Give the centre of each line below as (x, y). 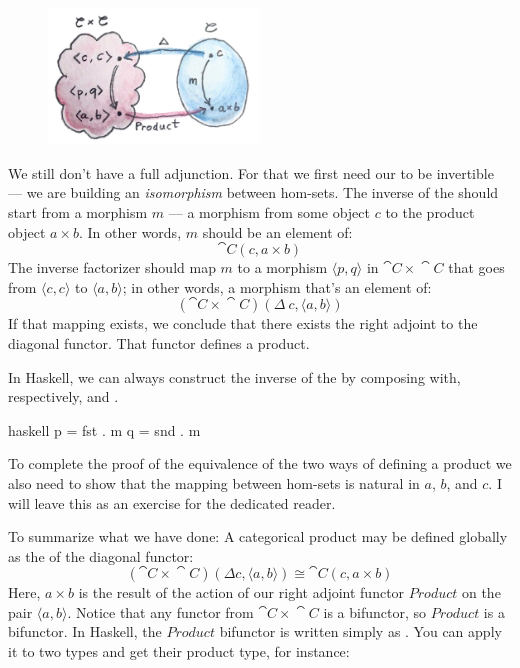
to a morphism (282, 267)
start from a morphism (78, 211)
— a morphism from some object (269, 211)
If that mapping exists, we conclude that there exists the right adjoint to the (243, 323)
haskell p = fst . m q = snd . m (104, 429)
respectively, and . (63, 396)
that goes (476, 267)
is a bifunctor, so (374, 611)
